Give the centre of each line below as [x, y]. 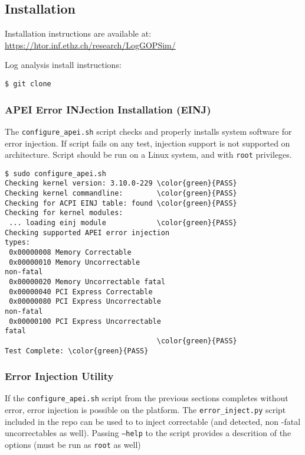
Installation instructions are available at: [78, 33]
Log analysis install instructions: [63, 65]
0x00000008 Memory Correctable [70, 253]
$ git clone [28, 84]
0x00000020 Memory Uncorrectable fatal [87, 282]
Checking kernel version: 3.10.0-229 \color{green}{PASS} [121, 183]
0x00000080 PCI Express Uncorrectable [85, 302]
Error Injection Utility [59, 376]
